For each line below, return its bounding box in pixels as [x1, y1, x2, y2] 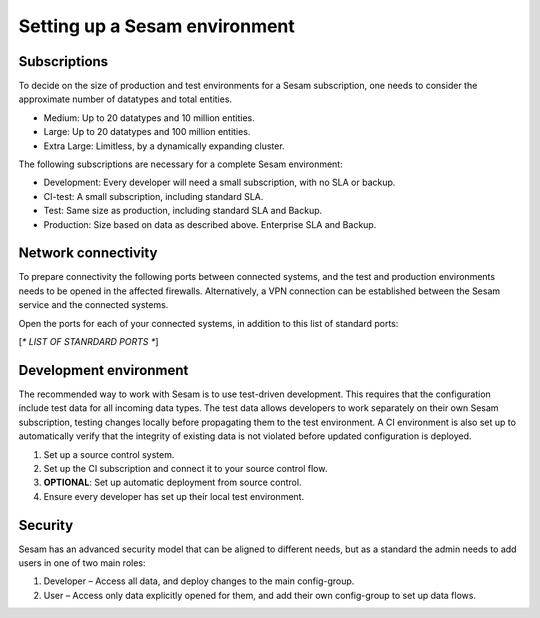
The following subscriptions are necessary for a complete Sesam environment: [18, 158, 344, 170]
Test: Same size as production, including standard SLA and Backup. [43, 205, 323, 217]
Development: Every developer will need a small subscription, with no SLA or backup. [43, 176, 396, 189]
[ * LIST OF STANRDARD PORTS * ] [18, 336, 159, 348]
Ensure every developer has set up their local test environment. [43, 490, 305, 502]
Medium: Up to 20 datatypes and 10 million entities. [43, 111, 255, 124]
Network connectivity [18, 245, 158, 262]
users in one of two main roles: [18, 556, 146, 569]
